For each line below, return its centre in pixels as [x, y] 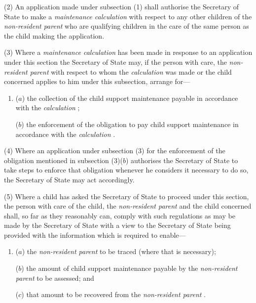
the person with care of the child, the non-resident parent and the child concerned [128, 206]
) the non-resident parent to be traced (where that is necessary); [119, 251]
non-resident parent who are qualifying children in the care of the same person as [127, 26]
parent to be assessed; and [55, 278]
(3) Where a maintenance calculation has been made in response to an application [128, 52]
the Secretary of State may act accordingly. [69, 179]
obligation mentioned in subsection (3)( [63, 160]
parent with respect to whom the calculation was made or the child [131, 71]
